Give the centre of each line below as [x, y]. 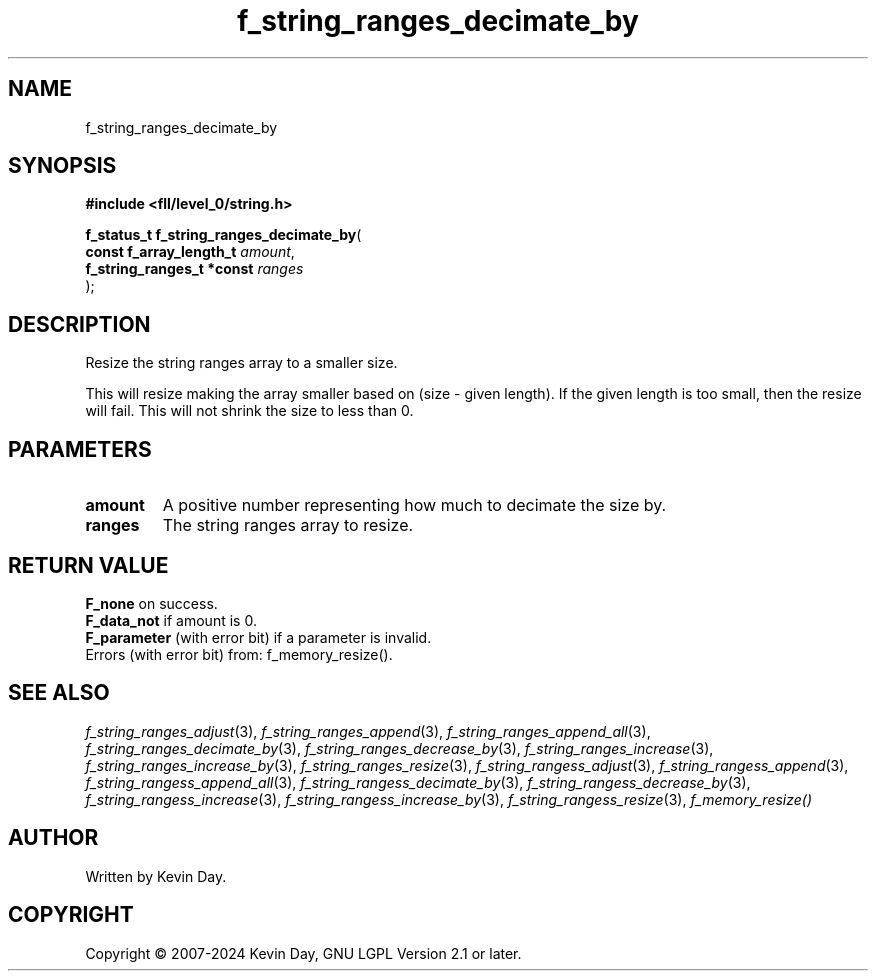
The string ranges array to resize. [288, 525]
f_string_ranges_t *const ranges [194, 269]
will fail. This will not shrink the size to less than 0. [249, 411]
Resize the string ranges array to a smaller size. [241, 363]
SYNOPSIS [62, 166]
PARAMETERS [80, 449]
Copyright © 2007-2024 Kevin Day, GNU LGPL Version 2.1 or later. [303, 953]
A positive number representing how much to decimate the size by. [414, 505]
